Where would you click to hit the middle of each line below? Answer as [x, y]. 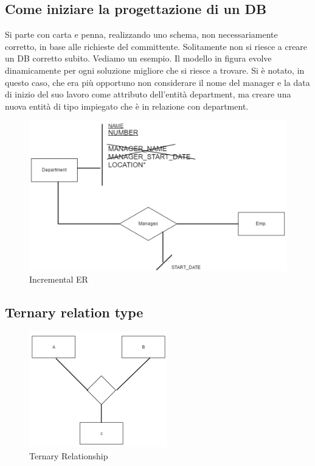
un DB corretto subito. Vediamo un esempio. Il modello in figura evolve [138, 58]
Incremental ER [59, 279]
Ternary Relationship [69, 455]
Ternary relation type [74, 312]
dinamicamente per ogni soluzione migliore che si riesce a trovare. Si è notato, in [155, 70]
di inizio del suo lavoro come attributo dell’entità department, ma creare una [148, 94]
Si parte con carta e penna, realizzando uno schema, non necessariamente [141, 34]
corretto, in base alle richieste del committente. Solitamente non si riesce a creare [156, 46]
